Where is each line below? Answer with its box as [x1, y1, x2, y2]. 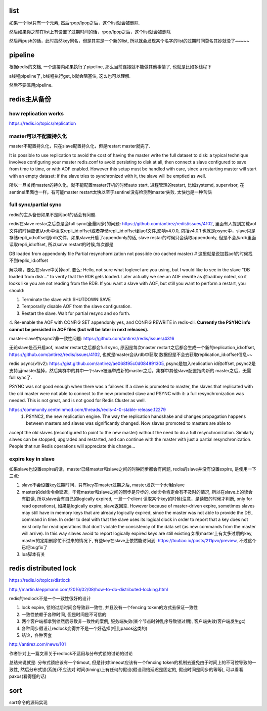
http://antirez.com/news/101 [9, 641, 66, 647]
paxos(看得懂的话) [9, 673, 46, 679]
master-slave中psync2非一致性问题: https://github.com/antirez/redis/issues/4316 [9, 336, 175, 342]
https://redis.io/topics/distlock [9, 577, 71, 583]
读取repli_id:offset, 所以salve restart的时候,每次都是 [9, 242, 114, 248]
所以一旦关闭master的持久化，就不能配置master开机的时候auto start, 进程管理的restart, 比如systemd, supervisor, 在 [9, 182, 245, 188]
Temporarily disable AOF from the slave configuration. [21, 304, 132, 309]
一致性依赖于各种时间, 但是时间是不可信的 [21, 611, 106, 617]
